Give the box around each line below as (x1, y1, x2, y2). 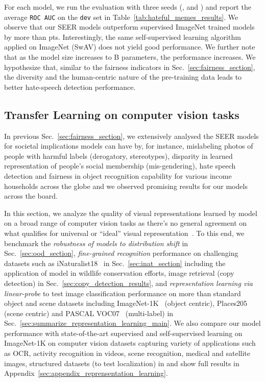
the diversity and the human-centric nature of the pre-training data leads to (4, 71, 242, 82)
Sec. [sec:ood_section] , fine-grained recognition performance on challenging (4, 248, 238, 258)
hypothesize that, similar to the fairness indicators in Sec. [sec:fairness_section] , (4, 61, 255, 72)
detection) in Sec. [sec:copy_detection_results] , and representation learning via (4, 277, 253, 288)
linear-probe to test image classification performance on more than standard (4, 288, 241, 298)
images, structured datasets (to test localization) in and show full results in (4, 357, 239, 368)
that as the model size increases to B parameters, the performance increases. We (4, 52, 256, 62)
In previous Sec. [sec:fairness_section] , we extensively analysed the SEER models (4, 130, 259, 141)
